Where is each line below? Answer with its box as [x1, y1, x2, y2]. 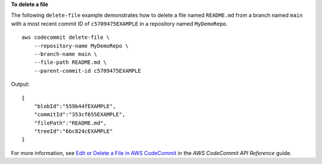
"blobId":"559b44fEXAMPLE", [33, 103, 116, 110]
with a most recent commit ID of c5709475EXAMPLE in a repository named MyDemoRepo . [11, 20, 228, 27]
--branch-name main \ [33, 51, 98, 57]
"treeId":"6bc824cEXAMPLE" [33, 128, 113, 135]
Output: [11, 81, 30, 88]
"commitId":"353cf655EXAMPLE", [33, 111, 126, 118]
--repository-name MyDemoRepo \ [33, 42, 129, 49]
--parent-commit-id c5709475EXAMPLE [33, 67, 141, 74]
